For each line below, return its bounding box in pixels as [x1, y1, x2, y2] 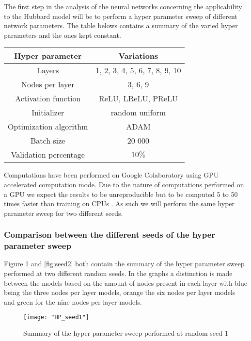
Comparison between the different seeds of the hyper [4, 228, 216, 241]
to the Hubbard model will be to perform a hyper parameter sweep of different [4, 11, 237, 21]
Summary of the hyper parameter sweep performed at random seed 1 [23, 328, 228, 338]
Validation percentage [11, 149, 85, 161]
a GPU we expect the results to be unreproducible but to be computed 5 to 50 [4, 189, 238, 199]
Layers [37, 65, 59, 76]
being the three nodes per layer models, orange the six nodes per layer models [4, 287, 235, 297]
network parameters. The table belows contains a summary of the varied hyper [4, 20, 238, 31]
